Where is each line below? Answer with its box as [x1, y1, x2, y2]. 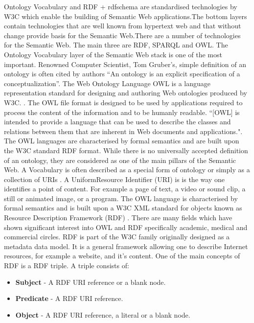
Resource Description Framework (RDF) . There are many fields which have [4, 212, 232, 223]
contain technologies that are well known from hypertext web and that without [4, 21, 241, 31]
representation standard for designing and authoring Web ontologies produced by [4, 88, 247, 98]
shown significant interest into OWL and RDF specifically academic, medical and [4, 222, 248, 232]
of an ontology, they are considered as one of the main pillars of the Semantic [4, 155, 236, 165]
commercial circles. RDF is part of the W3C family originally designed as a [4, 231, 230, 242]
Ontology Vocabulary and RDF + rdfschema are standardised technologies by [4, 1, 237, 11]
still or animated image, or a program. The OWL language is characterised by [4, 193, 238, 203]
